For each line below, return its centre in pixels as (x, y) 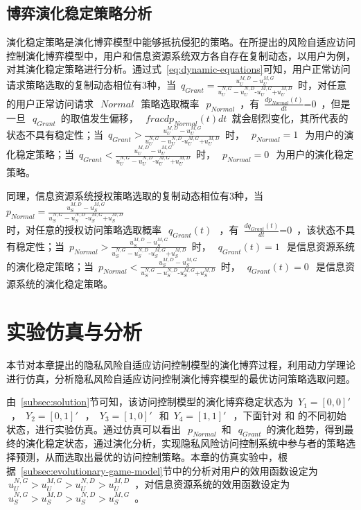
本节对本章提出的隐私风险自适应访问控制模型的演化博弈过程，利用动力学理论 (181, 365)
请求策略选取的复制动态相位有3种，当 (91, 84)
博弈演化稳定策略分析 (79, 13)
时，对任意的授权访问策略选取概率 (84, 230)
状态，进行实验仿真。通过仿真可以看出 (94, 429)
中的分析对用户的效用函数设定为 (245, 470)
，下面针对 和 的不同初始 (290, 415)
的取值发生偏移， (99, 117)
